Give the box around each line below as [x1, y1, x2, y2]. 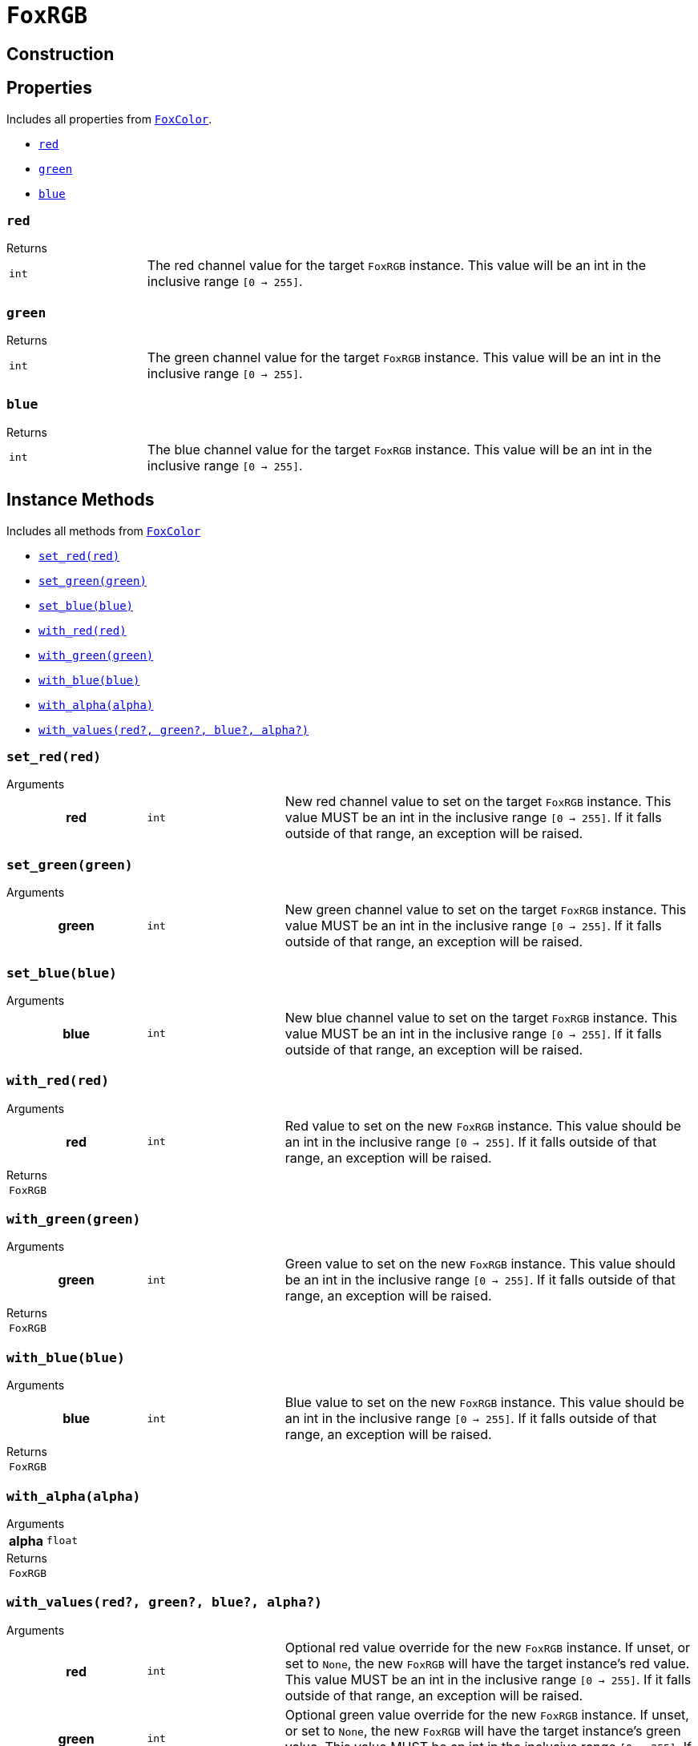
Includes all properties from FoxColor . [6, 111, 212, 126]
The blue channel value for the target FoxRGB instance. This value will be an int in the [147, 441, 652, 458]
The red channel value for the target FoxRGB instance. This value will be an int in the [147, 257, 647, 274]
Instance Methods [6, 490, 155, 510]
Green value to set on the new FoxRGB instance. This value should [284, 1256, 676, 1272]
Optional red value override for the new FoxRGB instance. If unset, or [284, 1639, 691, 1655]
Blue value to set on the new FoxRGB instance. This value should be [284, 1394, 684, 1411]
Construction [6, 43, 115, 64]
